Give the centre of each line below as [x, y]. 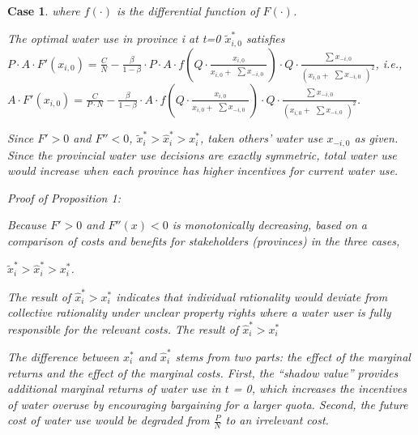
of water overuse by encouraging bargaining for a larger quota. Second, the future [208, 404]
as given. [376, 138]
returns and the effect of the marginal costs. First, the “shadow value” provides [203, 372]
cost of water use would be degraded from [109, 420]
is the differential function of [188, 11]
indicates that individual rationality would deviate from [252, 296]
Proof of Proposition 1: [64, 197]
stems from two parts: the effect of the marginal [293, 356]
